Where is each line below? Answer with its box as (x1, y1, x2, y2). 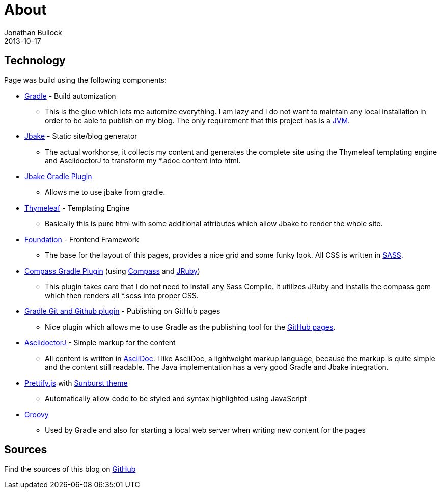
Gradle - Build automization (24, 91, 116, 100)
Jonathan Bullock (4, 27, 62, 37)
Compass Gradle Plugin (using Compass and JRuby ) (24, 266, 200, 275)
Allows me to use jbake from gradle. (45, 187, 166, 196)
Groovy (24, 410, 49, 419)
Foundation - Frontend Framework (24, 235, 139, 244)
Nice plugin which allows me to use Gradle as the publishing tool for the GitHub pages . (45, 322, 336, 331)
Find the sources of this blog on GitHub (4, 465, 136, 474)
